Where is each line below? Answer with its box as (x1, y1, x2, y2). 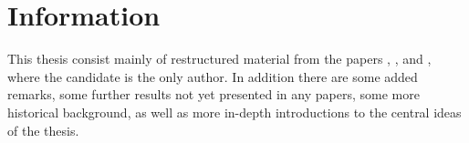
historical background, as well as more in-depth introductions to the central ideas (7, 102, 462, 121)
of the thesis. (7, 120, 79, 139)
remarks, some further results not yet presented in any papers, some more (7, 85, 420, 104)
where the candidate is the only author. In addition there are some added (7, 66, 418, 86)
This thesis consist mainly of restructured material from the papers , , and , (7, 49, 432, 68)
